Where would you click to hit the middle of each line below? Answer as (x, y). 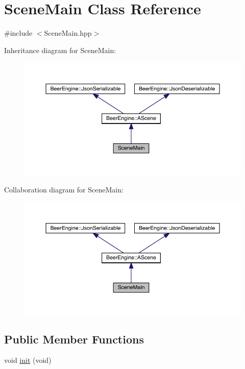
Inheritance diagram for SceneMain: (60, 50)
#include (18, 33)
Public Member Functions (74, 339)
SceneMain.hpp (68, 33)
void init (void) (28, 360)
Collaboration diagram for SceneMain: (64, 189)
